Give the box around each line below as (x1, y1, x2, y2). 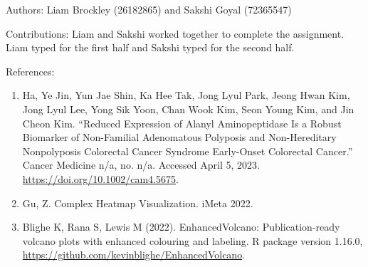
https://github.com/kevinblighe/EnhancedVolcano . (22, 247, 246, 262)
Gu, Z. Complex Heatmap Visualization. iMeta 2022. (22, 195, 253, 210)
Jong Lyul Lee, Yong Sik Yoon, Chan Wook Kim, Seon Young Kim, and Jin (22, 101, 354, 116)
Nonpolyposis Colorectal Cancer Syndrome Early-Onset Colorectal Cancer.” (22, 143, 353, 158)
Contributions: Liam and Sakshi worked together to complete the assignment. (6, 26, 345, 41)
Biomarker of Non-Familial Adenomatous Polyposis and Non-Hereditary (22, 130, 337, 145)
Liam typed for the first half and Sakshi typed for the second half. (6, 40, 295, 55)
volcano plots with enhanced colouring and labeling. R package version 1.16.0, (22, 233, 363, 248)
